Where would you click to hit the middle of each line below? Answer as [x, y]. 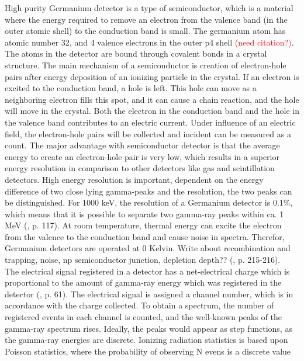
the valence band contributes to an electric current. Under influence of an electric [150, 122]
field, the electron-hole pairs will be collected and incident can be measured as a [148, 133]
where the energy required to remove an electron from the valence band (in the [146, 19]
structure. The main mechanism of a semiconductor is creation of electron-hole [146, 65]
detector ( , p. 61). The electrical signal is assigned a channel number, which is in [149, 294]
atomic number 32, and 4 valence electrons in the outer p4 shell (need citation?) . [149, 42]
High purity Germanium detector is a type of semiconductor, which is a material [149, 8]
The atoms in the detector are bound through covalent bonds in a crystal [136, 53]
